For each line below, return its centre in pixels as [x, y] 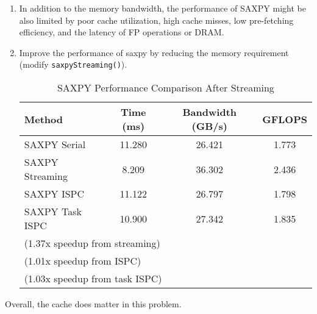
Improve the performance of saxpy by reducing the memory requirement [154, 52]
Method [44, 119]
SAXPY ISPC [54, 194]
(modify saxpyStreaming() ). [73, 64]
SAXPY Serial [55, 145]
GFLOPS [285, 119]
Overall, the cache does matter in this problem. [93, 304]
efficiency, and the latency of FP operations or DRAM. [122, 32]
